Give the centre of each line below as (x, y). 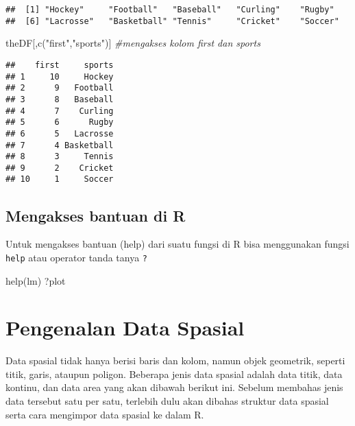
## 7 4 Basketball (60, 145)
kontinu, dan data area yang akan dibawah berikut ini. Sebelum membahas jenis (174, 387)
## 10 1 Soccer (60, 179)
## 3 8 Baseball (60, 99)
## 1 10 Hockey (60, 76)
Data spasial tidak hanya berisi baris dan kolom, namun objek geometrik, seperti (175, 360)
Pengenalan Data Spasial (125, 328)
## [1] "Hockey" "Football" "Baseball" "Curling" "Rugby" (170, 10)
